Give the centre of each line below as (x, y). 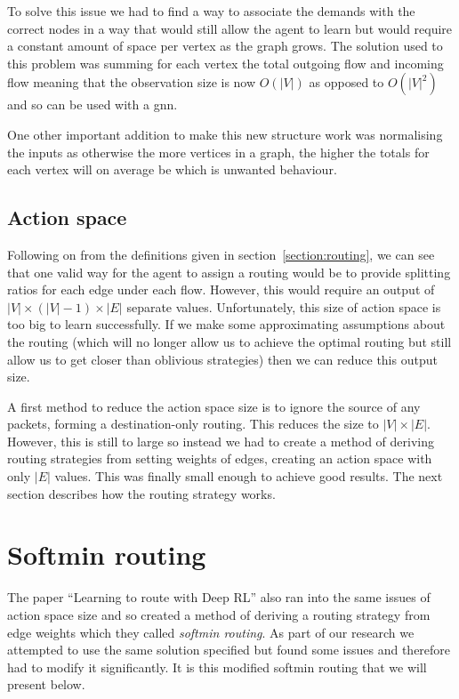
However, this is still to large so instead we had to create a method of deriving (221, 441)
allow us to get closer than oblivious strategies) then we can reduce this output (222, 359)
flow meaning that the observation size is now (132, 82)
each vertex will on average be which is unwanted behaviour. (172, 169)
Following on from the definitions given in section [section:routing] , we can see (221, 254)
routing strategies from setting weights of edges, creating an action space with (220, 458)
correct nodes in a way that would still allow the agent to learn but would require (230, 28)
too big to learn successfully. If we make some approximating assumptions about (226, 324)
